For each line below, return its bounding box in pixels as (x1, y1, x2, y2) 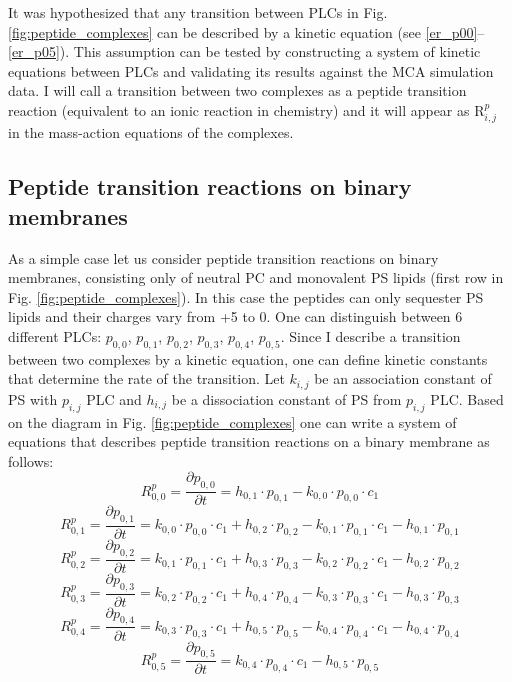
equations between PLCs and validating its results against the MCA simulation (8, 60, 494, 81)
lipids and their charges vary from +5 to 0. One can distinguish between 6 (8, 306, 463, 327)
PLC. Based (430, 388, 504, 409)
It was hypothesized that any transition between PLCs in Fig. (8, 2, 388, 22)
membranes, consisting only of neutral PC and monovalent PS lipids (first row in (8, 267, 504, 288)
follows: (8, 450, 54, 471)
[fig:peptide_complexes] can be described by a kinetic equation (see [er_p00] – (8, 21, 485, 42)
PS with (8, 388, 58, 409)
